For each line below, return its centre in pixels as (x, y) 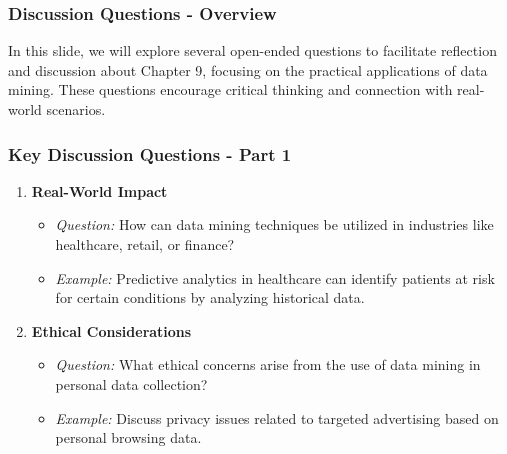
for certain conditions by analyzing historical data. (210, 297)
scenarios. (76, 109)
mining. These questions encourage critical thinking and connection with (230, 89)
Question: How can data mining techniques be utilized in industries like (274, 224)
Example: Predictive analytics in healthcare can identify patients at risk (275, 277)
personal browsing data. (128, 437)
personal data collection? (131, 383)
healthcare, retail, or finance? (145, 244)
